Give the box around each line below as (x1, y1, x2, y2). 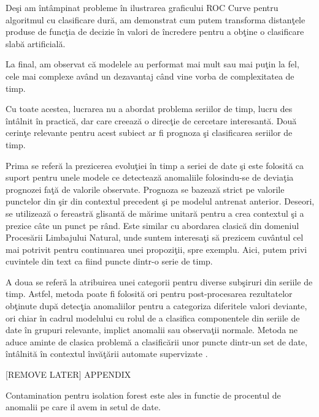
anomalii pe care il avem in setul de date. (6, 400, 161, 413)
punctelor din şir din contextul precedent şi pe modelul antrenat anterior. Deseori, (6, 195, 315, 208)
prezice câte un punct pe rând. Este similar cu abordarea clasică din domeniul (6, 219, 299, 231)
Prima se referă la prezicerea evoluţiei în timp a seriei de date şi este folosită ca (6, 159, 304, 171)
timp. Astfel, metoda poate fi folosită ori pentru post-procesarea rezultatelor (6, 287, 293, 300)
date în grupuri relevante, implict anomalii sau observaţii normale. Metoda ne (6, 323, 298, 336)
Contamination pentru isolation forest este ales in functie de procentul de (6, 388, 281, 401)
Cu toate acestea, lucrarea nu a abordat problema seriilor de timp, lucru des (6, 102, 293, 115)
